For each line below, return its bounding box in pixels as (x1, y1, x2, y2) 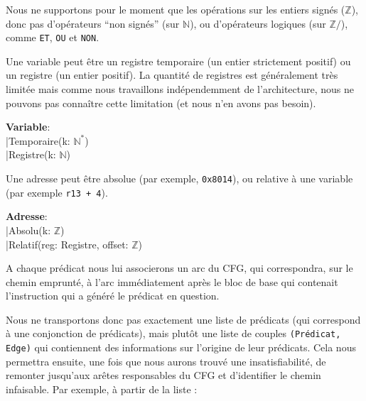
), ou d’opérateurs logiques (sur (190, 16, 326, 31)
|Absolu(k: (6, 222, 51, 237)
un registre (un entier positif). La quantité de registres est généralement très (6, 67, 338, 82)
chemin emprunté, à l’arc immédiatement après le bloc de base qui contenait (6, 274, 338, 289)
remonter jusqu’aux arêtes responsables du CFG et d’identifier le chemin (6, 368, 321, 383)
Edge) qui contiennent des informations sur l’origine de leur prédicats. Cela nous (6, 340, 356, 355)
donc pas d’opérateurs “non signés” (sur (6, 16, 180, 31)
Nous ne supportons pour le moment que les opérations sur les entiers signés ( (6, 2, 345, 16)
